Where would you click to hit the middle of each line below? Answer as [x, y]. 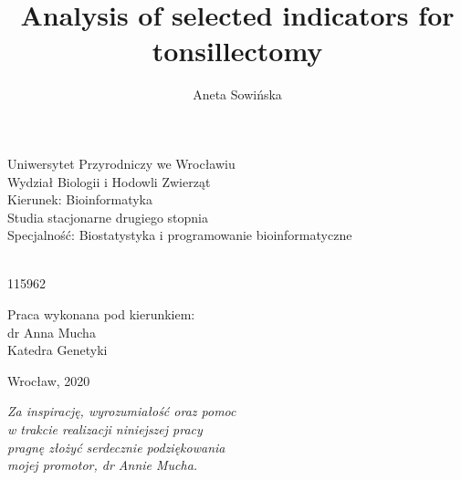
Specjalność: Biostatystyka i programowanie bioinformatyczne [180, 235]
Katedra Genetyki [58, 350]
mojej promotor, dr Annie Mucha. [103, 465]
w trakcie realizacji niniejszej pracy [105, 429]
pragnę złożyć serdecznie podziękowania [116, 447]
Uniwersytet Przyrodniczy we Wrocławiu [121, 163]
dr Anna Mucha [52, 332]
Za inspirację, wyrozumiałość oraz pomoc [122, 411]
